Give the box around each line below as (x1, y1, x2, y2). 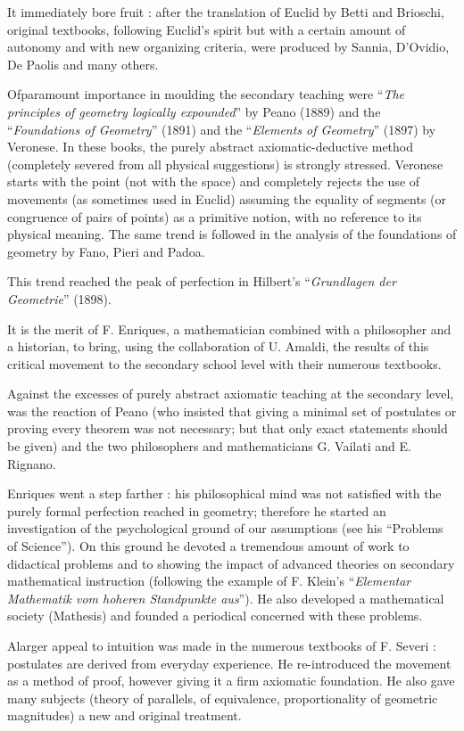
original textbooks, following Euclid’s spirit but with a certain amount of (7, 20, 406, 38)
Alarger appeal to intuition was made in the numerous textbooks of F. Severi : (7, 637, 436, 654)
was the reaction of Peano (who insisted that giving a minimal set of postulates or (7, 401, 457, 420)
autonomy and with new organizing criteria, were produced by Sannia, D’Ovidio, (7, 37, 450, 56)
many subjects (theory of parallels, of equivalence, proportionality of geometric (7, 688, 438, 707)
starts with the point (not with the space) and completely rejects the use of (7, 172, 420, 191)
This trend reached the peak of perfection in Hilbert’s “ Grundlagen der (7, 272, 396, 291)
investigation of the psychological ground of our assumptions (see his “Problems (7, 519, 443, 538)
